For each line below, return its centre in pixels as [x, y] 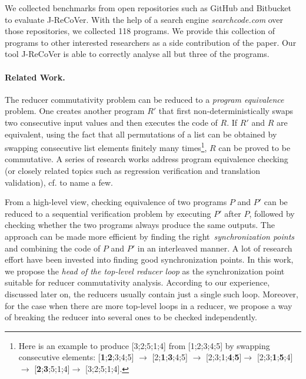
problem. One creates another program [75, 111]
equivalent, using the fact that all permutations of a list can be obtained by [141, 134]
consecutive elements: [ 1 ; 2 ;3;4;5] [76, 357]
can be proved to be [255, 147]
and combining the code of [53, 248]
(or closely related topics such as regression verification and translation [132, 170]
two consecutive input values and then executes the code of [111, 122]
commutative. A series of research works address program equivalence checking [147, 159]
